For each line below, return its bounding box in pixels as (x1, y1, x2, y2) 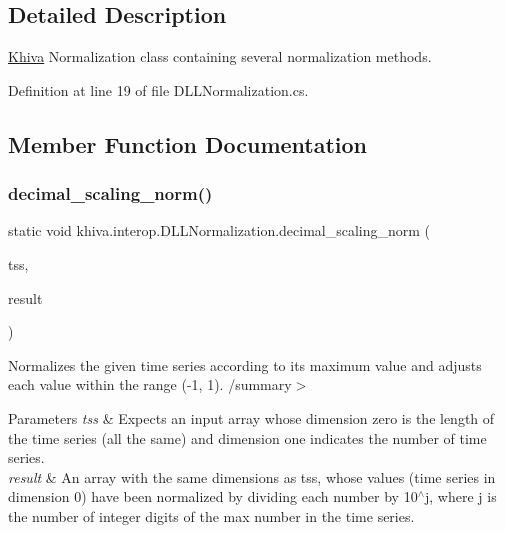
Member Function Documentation (8, 128, 368, 159)
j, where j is (425, 486, 497, 507)
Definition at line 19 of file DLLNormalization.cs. (8, 79, 309, 100)
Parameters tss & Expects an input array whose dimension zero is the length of (8, 407, 495, 428)
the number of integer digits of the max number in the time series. (8, 505, 415, 526)
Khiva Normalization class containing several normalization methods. (8, 46, 432, 67)
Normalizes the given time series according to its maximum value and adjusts (8, 354, 482, 375)
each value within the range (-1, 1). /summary (8, 374, 292, 395)
